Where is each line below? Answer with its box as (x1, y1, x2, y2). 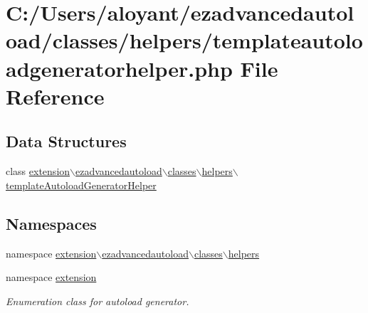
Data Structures (6, 130, 127, 152)
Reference (6, 81, 105, 110)
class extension (6, 164, 70, 179)
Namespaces (6, 212, 97, 234)
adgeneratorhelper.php (6, 53, 233, 83)
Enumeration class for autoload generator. (6, 293, 189, 308)
